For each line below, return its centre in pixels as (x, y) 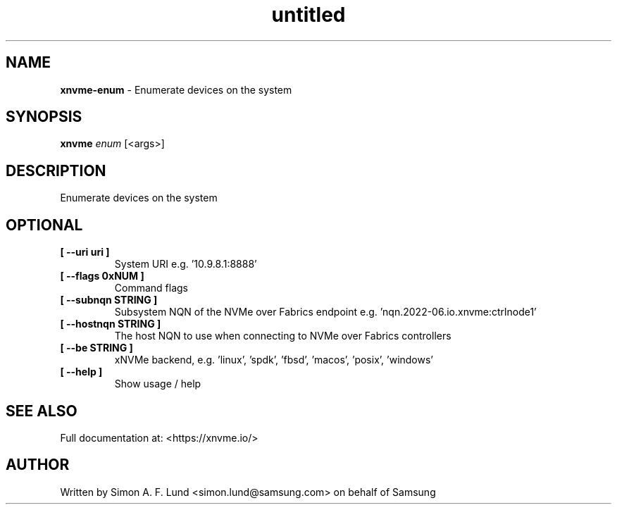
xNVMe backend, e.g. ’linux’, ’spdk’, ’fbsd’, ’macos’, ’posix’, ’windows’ (274, 360)
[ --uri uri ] (85, 252)
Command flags (151, 288)
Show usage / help (158, 384)
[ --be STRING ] (96, 348)
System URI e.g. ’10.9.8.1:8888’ (186, 264)
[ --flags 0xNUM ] (102, 276)
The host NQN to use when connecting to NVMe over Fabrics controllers (283, 336)
